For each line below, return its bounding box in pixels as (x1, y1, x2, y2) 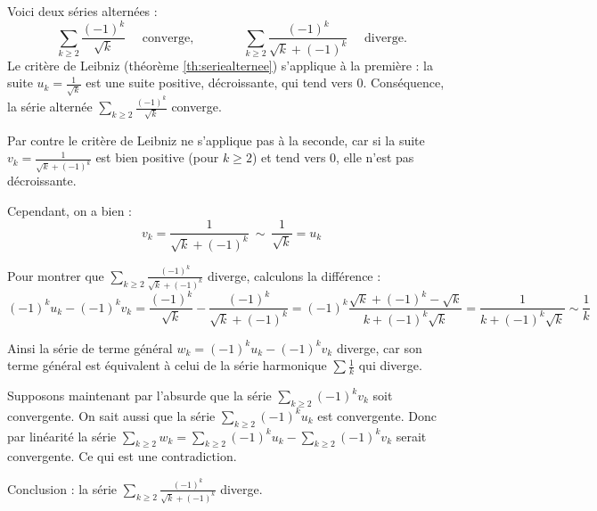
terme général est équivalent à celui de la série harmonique (7, 356, 327, 375)
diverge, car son (336, 338, 422, 357)
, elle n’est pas (336, 148, 414, 167)
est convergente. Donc (317, 406, 437, 424)
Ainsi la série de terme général (7, 338, 173, 357)
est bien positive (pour (95, 148, 219, 167)
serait (396, 426, 427, 445)
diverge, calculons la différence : (207, 266, 381, 284)
